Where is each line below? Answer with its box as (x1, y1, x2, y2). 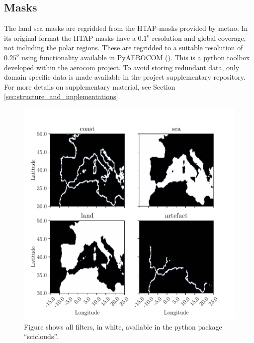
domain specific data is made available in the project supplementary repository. (4, 72, 246, 82)
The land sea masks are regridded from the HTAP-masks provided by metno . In (4, 23, 248, 33)
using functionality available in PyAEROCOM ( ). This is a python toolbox (21, 52, 250, 62)
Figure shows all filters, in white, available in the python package (24, 321, 222, 332)
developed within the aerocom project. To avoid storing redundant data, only (4, 62, 240, 72)
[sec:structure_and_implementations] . (4, 91, 120, 102)
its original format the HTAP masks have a (4, 32, 136, 43)
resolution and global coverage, (152, 32, 246, 43)
